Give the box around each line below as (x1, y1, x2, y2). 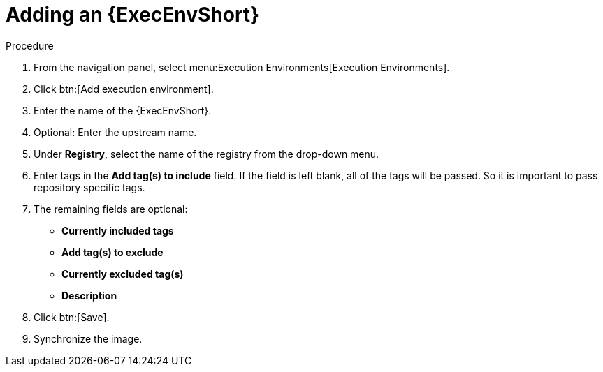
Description (61, 289, 117, 302)
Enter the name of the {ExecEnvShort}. (34, 104, 212, 117)
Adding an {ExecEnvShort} (6, 3, 260, 27)
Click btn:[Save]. (34, 311, 110, 323)
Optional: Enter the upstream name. (34, 126, 197, 138)
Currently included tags (61, 224, 174, 237)
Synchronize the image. (34, 332, 143, 345)
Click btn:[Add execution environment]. (34, 82, 214, 95)
